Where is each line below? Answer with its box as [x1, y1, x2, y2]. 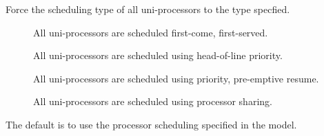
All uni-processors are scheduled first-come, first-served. [33, 25, 268, 39]
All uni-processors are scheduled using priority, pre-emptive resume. [33, 71, 319, 85]
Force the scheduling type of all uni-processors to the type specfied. [6, 2, 290, 16]
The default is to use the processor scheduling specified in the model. [6, 117, 297, 131]
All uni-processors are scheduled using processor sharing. [33, 94, 272, 109]
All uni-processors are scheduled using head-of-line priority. [33, 48, 283, 63]
